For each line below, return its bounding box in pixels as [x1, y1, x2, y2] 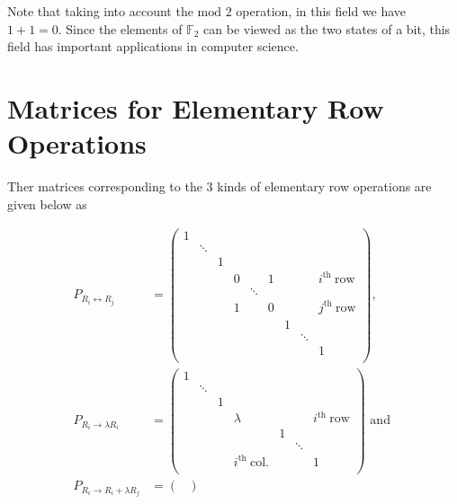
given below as [7, 194, 87, 213]
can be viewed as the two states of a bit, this [203, 19, 451, 38]
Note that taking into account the [7, 2, 193, 20]
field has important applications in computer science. [7, 37, 299, 56]
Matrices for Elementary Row [7, 89, 384, 126]
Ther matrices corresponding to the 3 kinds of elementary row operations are [7, 177, 432, 196]
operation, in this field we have [236, 2, 407, 20]
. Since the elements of [58, 19, 183, 38]
